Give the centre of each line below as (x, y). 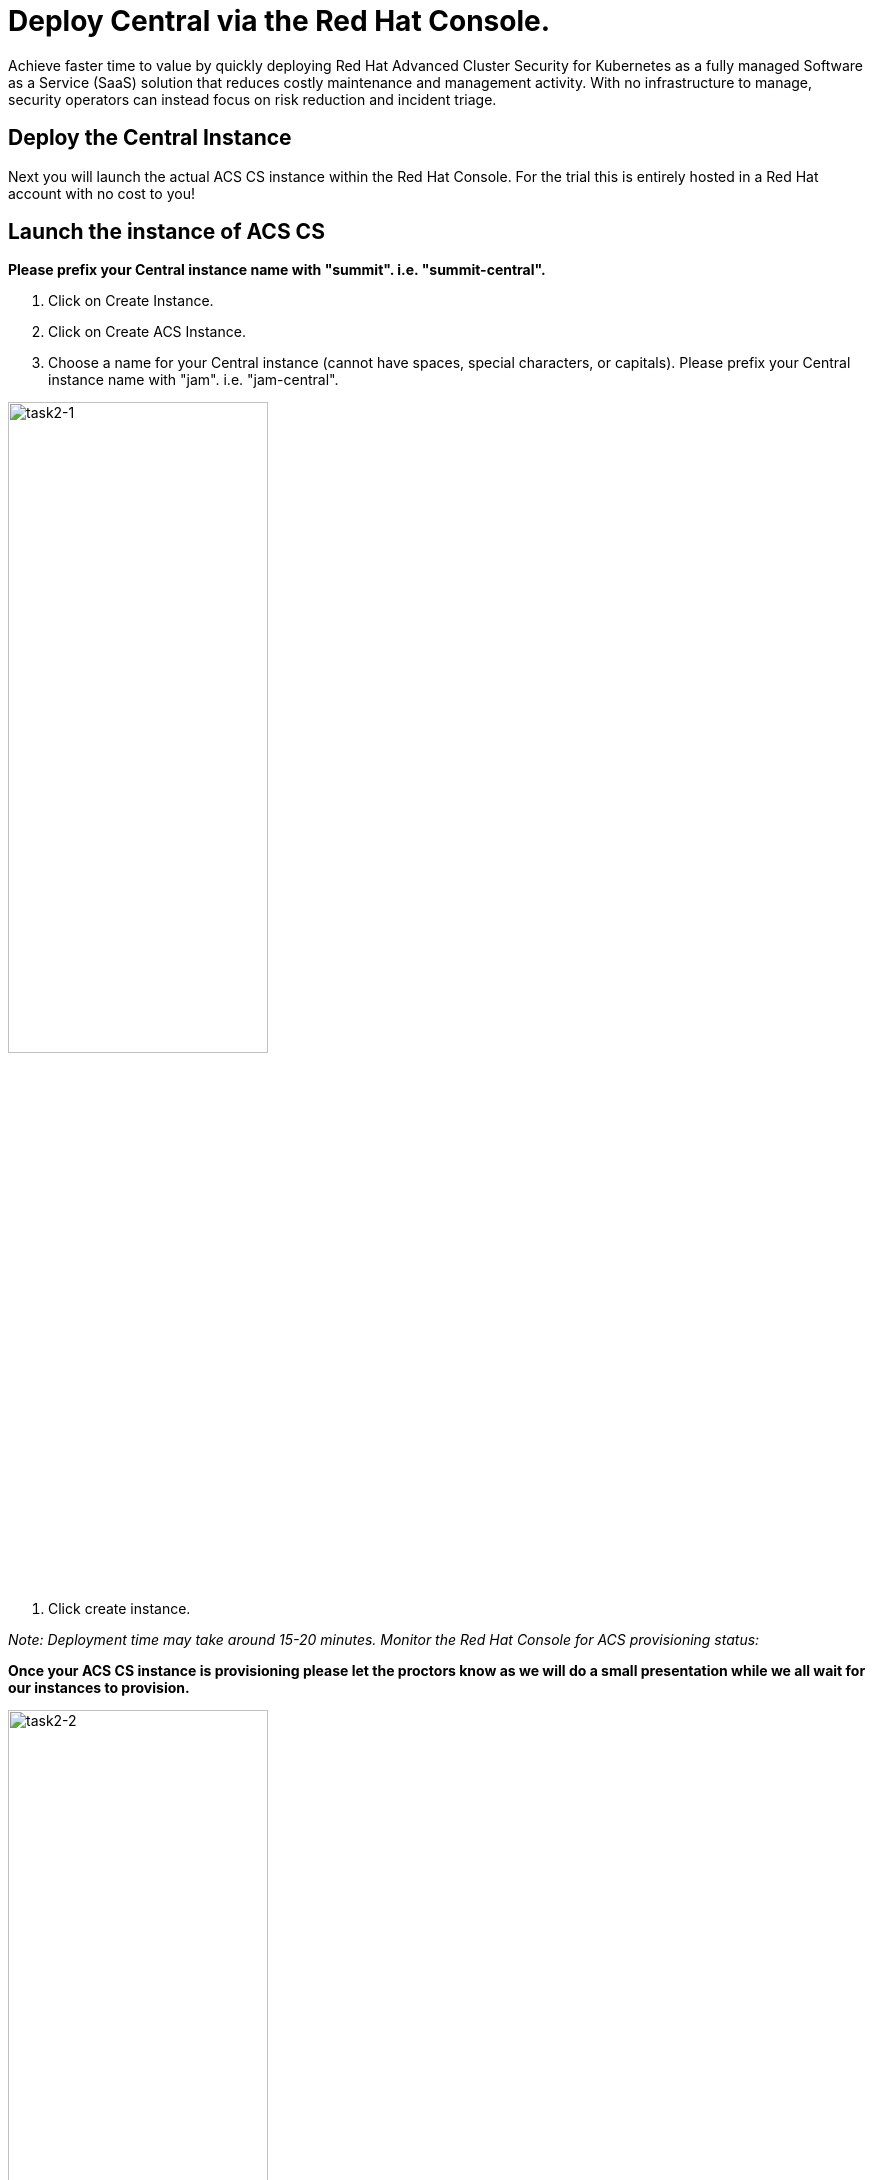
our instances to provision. (99, 1688)
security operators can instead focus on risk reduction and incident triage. (252, 99)
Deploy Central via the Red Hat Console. (279, 21)
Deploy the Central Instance (150, 138)
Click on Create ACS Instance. (147, 332)
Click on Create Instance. (131, 301)
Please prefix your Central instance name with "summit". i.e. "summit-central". (277, 270)
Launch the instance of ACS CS (166, 232)
